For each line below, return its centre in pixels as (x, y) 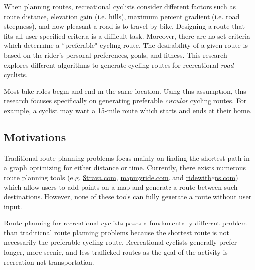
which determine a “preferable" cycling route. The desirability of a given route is (126, 45)
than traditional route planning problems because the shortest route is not (117, 232)
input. (13, 206)
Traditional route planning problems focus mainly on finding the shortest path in (127, 157)
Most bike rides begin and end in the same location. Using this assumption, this (125, 91)
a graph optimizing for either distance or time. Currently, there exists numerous (125, 167)
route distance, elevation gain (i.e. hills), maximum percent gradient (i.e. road (122, 16)
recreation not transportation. (49, 261)
